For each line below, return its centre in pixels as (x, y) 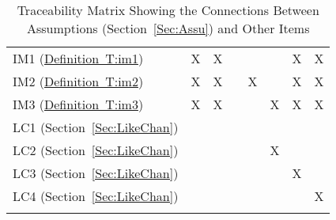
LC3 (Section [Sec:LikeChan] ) (96, 173)
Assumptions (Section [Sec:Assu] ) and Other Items (168, 28)
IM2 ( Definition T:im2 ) (78, 81)
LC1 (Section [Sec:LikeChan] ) (96, 127)
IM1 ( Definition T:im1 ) (78, 58)
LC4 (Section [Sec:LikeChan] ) (96, 196)
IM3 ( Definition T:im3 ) (78, 104)
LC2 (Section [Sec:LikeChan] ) (96, 150)
